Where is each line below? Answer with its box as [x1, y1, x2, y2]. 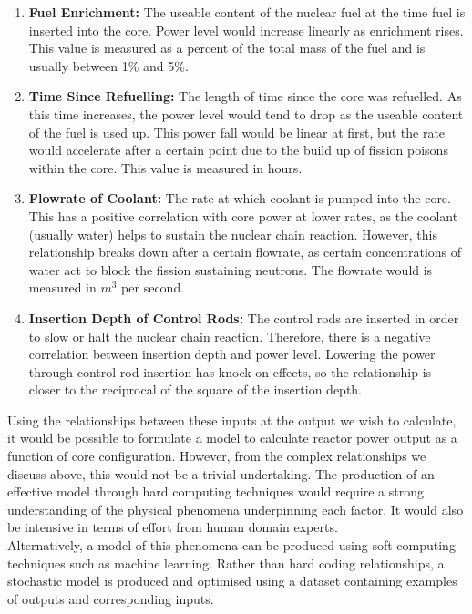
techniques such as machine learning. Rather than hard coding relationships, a [7, 553, 445, 572]
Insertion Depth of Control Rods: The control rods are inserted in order [28, 308, 459, 327]
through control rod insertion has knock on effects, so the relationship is [28, 362, 432, 381]
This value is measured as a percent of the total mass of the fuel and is [28, 38, 426, 57]
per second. [121, 278, 185, 297]
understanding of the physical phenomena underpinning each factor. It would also [7, 499, 464, 518]
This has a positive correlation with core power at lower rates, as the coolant [28, 206, 458, 225]
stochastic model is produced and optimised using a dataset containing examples [7, 571, 457, 590]
